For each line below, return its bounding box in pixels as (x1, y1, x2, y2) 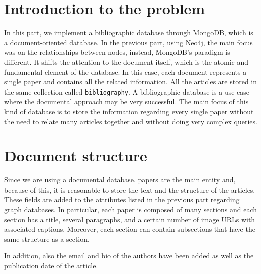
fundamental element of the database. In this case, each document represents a (4, 66, 247, 77)
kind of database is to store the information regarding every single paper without (4, 106, 254, 116)
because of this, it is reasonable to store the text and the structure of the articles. (4, 184, 255, 195)
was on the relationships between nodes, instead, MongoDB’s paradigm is (4, 47, 230, 57)
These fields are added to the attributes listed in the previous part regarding (4, 194, 240, 205)
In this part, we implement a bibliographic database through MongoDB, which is (4, 27, 253, 38)
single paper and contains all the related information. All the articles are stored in (4, 76, 257, 87)
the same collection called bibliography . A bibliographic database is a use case (4, 86, 250, 97)
